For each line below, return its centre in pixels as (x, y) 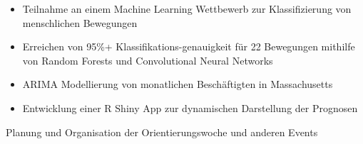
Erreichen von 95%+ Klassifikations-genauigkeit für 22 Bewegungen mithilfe (189, 46)
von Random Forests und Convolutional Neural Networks (148, 60)
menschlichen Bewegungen (80, 22)
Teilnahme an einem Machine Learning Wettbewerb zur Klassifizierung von (187, 9)
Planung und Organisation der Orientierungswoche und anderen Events (162, 132)
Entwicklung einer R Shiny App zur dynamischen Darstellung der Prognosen (190, 107)
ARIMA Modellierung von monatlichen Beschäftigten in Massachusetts (178, 84)
